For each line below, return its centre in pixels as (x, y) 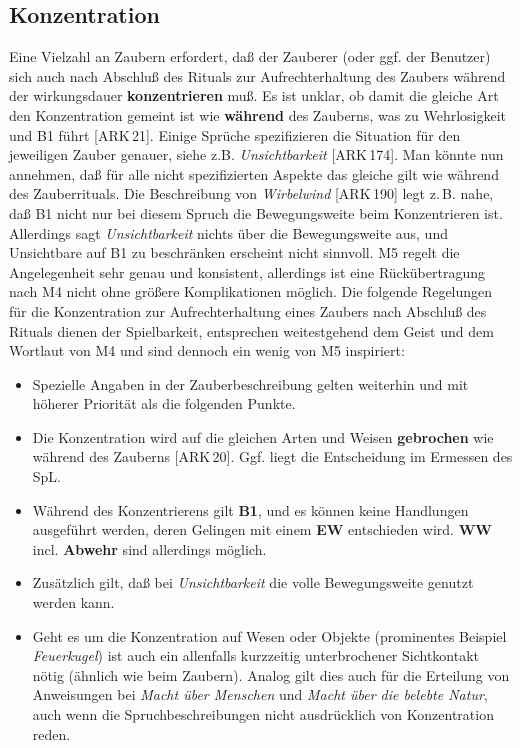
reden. (51, 733)
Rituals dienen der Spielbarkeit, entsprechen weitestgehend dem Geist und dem (251, 330)
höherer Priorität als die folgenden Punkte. (164, 403)
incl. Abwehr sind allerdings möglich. (149, 548)
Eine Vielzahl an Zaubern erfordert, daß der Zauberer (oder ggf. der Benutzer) (250, 56)
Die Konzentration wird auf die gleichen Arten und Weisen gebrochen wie (263, 436)
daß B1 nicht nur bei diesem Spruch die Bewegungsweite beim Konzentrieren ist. (256, 212)
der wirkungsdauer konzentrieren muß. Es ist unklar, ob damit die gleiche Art (254, 95)
